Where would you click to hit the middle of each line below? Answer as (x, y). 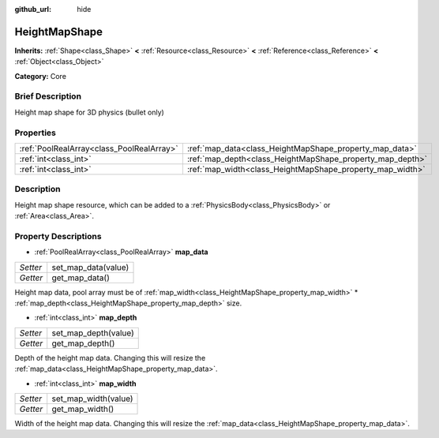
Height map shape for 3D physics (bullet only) (90, 112)
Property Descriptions (58, 236)
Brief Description (48, 96)
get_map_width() (83, 409)
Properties (36, 133)
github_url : (33, 9)
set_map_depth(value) (93, 333)
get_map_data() (81, 278)
